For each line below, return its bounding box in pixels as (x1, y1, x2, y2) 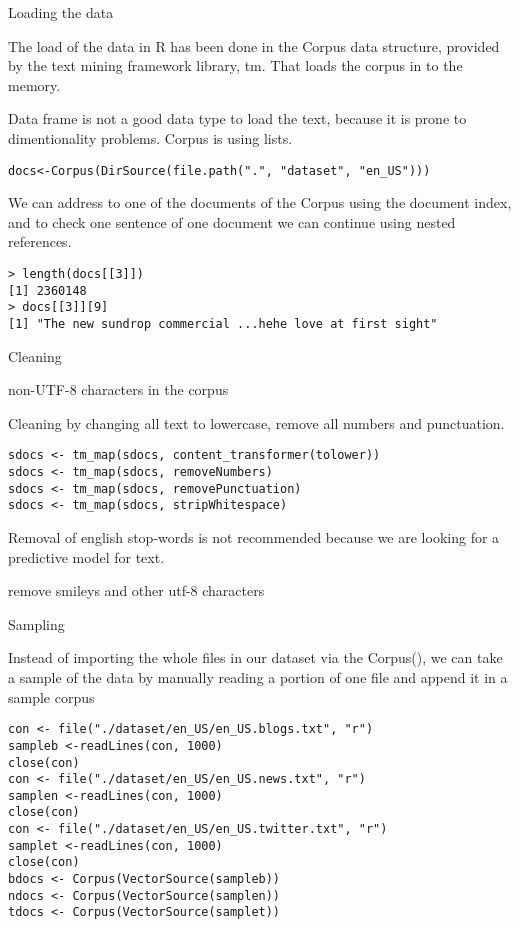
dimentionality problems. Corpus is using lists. (8, 127, 293, 148)
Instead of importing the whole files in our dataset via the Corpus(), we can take (8, 647, 503, 668)
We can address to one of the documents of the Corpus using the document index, (8, 192, 512, 213)
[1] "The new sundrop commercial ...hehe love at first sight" (8, 316, 438, 331)
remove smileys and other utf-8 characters (8, 580, 265, 601)
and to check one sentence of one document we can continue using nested (8, 211, 456, 232)
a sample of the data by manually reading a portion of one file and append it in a (8, 667, 508, 687)
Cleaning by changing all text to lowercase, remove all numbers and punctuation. (8, 412, 505, 433)
